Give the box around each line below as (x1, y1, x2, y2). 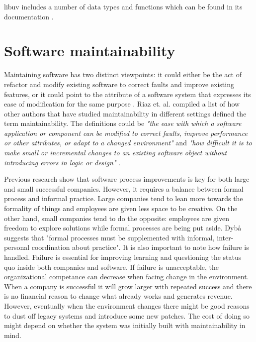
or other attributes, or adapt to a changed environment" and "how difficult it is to (4, 137, 252, 148)
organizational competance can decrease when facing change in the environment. (4, 271, 249, 282)
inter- (217, 232, 234, 242)
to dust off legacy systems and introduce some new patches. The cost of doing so (4, 310, 250, 321)
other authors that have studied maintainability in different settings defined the (4, 108, 247, 118)
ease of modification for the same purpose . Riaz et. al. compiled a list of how (4, 99, 240, 109)
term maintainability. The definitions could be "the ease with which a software (4, 118, 242, 128)
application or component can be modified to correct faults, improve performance (4, 127, 248, 138)
